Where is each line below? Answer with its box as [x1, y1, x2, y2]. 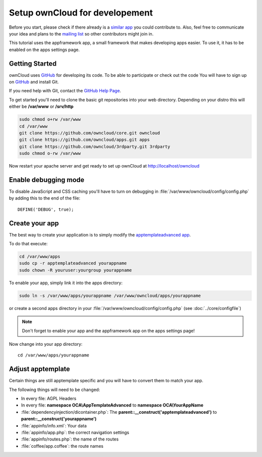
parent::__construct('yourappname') [21, 416, 97, 422]
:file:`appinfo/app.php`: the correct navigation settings [21, 430, 130, 436]
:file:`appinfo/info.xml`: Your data [21, 423, 87, 428]
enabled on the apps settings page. [9, 47, 80, 52]
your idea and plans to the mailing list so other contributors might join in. [9, 31, 154, 36]
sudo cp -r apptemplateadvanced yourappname [19, 260, 127, 266]
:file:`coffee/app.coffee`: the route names [21, 443, 104, 449]
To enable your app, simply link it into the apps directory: [9, 280, 123, 286]
